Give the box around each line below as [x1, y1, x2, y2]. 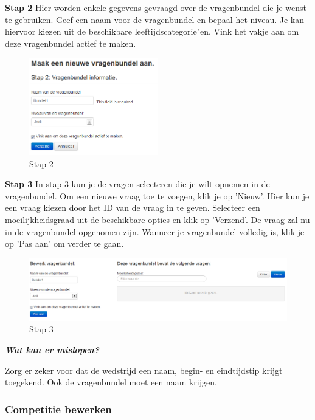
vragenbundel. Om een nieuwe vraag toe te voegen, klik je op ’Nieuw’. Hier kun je [5, 189, 310, 202]
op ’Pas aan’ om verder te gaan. [5, 237, 124, 250]
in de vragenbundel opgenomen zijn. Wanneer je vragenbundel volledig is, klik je [5, 225, 305, 238]
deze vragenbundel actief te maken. [5, 36, 136, 49]
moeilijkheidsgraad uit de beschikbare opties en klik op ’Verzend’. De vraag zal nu [5, 213, 310, 225]
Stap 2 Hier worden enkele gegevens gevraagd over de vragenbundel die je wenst [5, 1, 307, 13]
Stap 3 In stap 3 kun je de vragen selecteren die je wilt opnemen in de [5, 177, 270, 190]
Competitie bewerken [5, 401, 112, 416]
